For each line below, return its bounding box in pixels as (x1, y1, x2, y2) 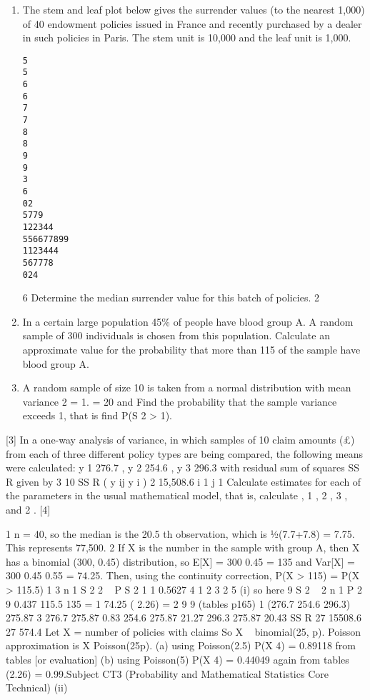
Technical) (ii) (6, 680, 68, 695)
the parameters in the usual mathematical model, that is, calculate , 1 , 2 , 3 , (6, 488, 348, 503)
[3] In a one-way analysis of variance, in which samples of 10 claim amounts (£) (6, 432, 355, 446)
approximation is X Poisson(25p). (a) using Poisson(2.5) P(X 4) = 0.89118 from (6, 638, 356, 653)
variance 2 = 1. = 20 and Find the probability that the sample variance (22, 394, 337, 409)
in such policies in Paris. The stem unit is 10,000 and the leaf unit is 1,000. (22, 30, 351, 45)
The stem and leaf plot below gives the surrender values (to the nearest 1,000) (22, 2, 365, 16)
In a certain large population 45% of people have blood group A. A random (22, 314, 354, 329)
